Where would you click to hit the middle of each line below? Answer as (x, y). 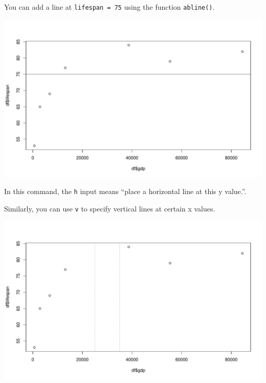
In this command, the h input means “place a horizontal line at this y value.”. (125, 191)
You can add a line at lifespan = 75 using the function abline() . (109, 7)
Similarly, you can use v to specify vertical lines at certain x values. (110, 209)
